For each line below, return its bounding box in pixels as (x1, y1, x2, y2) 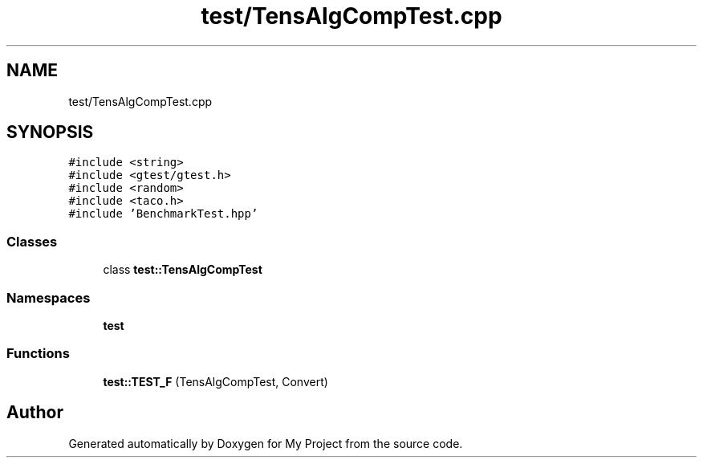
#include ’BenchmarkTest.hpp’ (68, 207, 258, 221)
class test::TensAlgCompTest (103, 263, 262, 277)
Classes (6, 233, 58, 250)
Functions (6, 345, 70, 362)
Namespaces (6, 289, 91, 306)
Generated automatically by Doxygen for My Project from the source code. (68, 436, 463, 450)
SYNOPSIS (6, 122, 94, 143)
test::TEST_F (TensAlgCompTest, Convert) (103, 374, 328, 389)
